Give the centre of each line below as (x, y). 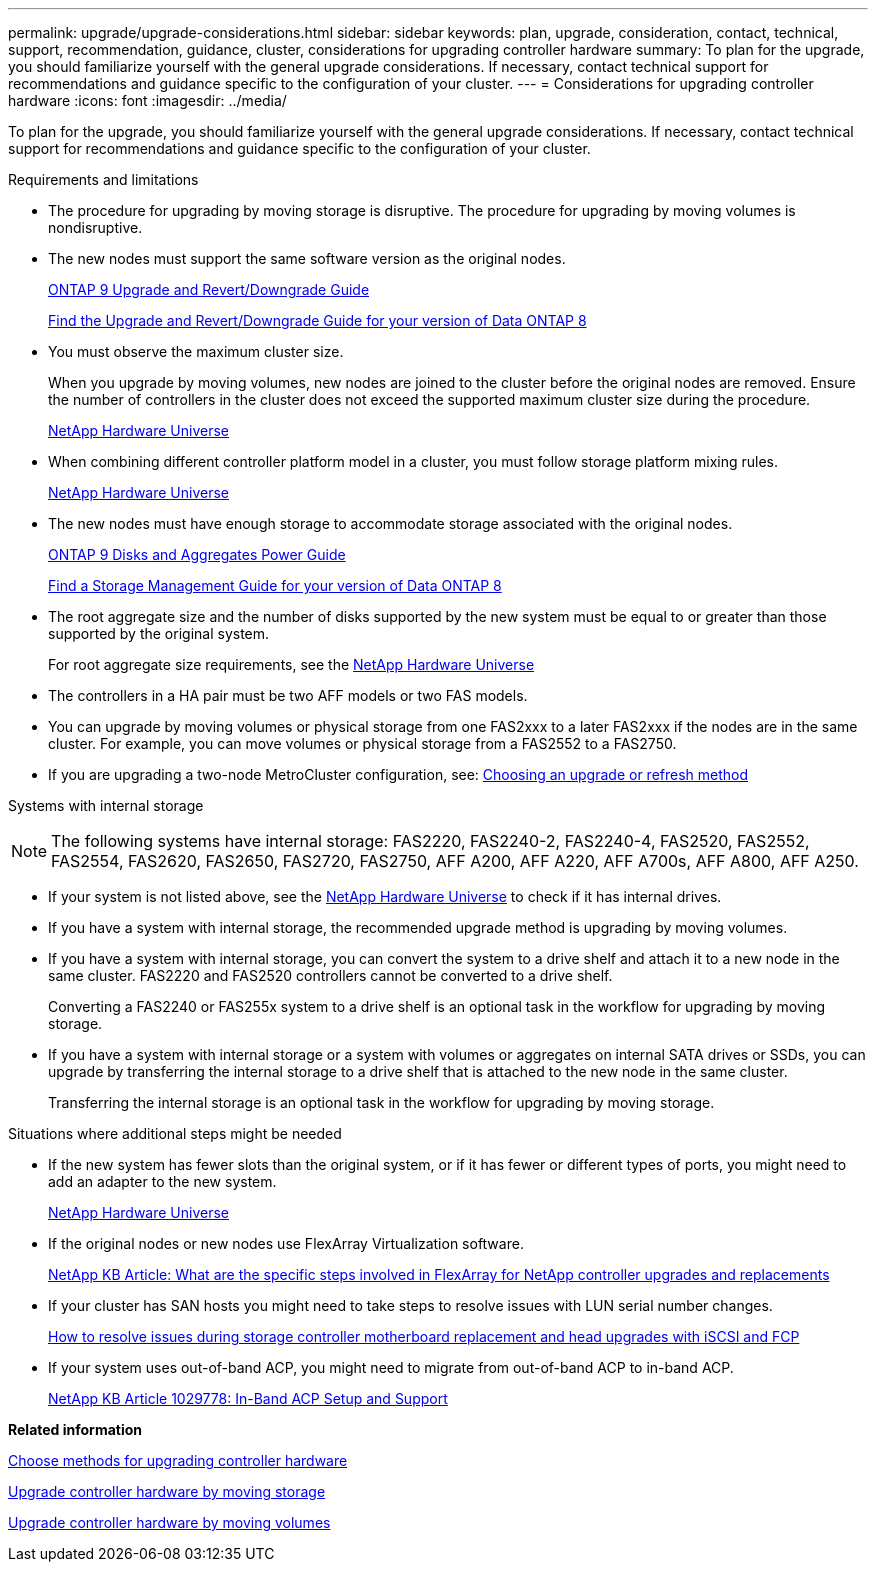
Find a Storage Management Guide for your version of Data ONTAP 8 (275, 585)
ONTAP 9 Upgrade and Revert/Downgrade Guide (209, 289)
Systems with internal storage (106, 805)
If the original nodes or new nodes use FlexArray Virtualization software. (286, 1243)
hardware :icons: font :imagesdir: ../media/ (147, 100)
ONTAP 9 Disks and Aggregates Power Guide (197, 554)
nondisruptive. (95, 227)
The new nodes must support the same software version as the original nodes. (307, 258)
